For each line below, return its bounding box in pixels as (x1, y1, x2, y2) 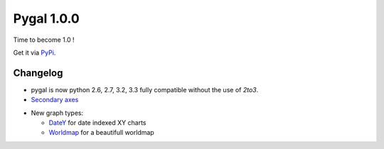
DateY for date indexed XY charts (48, 118, 146, 127)
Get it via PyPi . (13, 48, 56, 57)
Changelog (13, 67, 63, 79)
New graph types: (31, 109, 84, 117)
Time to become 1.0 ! (13, 35, 75, 44)
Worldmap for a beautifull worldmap (48, 128, 154, 137)
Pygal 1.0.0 (13, 11, 80, 26)
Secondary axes (31, 96, 79, 104)
